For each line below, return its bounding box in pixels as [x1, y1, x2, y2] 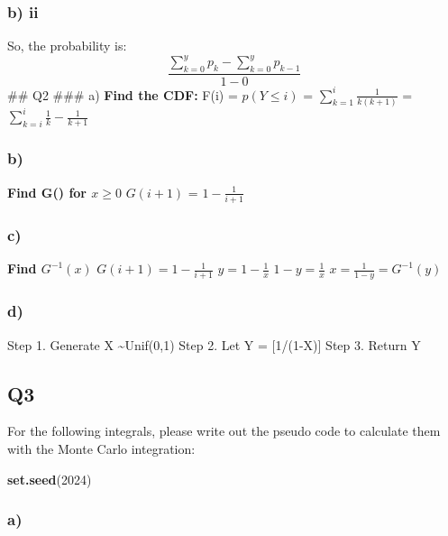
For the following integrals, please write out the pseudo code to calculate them [7, 421, 441, 440]
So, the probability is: [7, 36, 127, 55]
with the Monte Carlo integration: [7, 439, 196, 457]
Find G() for [7, 182, 87, 201]
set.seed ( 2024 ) [7, 469, 92, 488]
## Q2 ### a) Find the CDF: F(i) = [7, 85, 238, 104]
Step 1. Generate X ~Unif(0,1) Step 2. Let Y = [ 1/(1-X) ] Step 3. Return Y [7, 335, 421, 354]
